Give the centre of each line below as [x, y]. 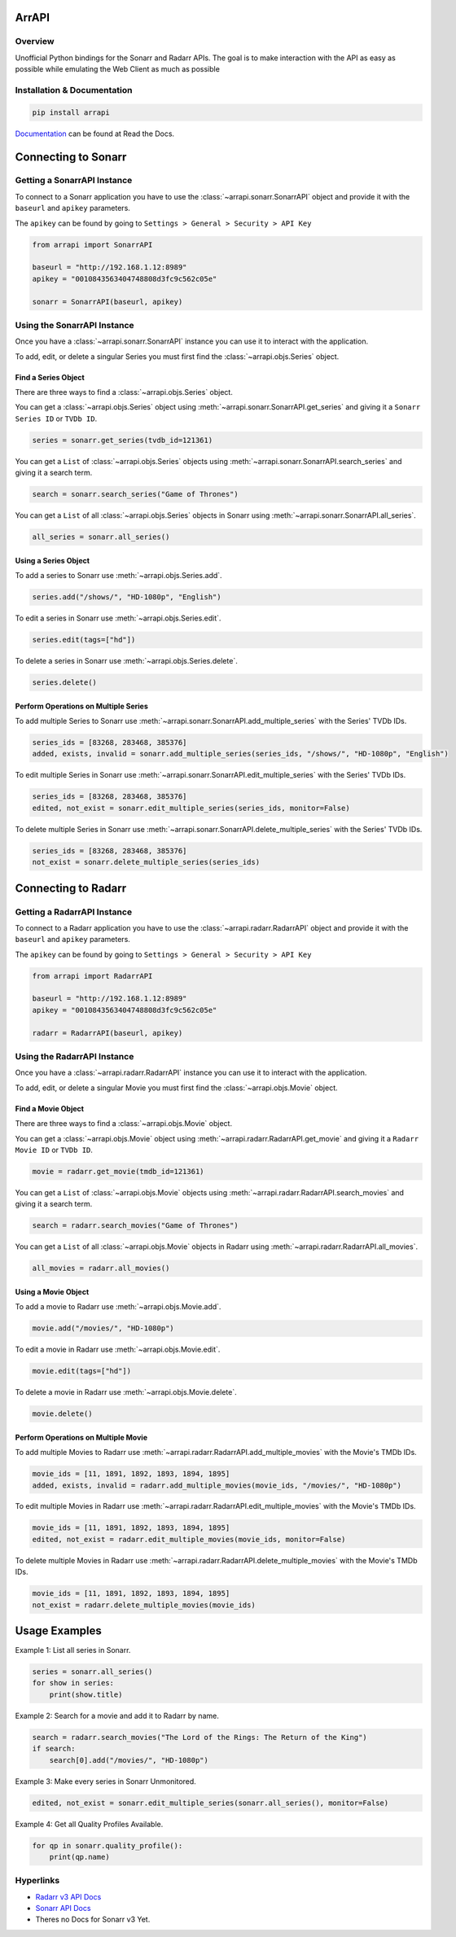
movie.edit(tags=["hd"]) [82, 1371]
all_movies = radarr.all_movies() [101, 1269]
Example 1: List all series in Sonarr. [73, 1650]
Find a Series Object [50, 377]
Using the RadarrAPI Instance [75, 1056]
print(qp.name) [79, 1857]
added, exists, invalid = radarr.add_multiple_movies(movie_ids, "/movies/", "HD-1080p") [217, 1485]
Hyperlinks [37, 1881]
